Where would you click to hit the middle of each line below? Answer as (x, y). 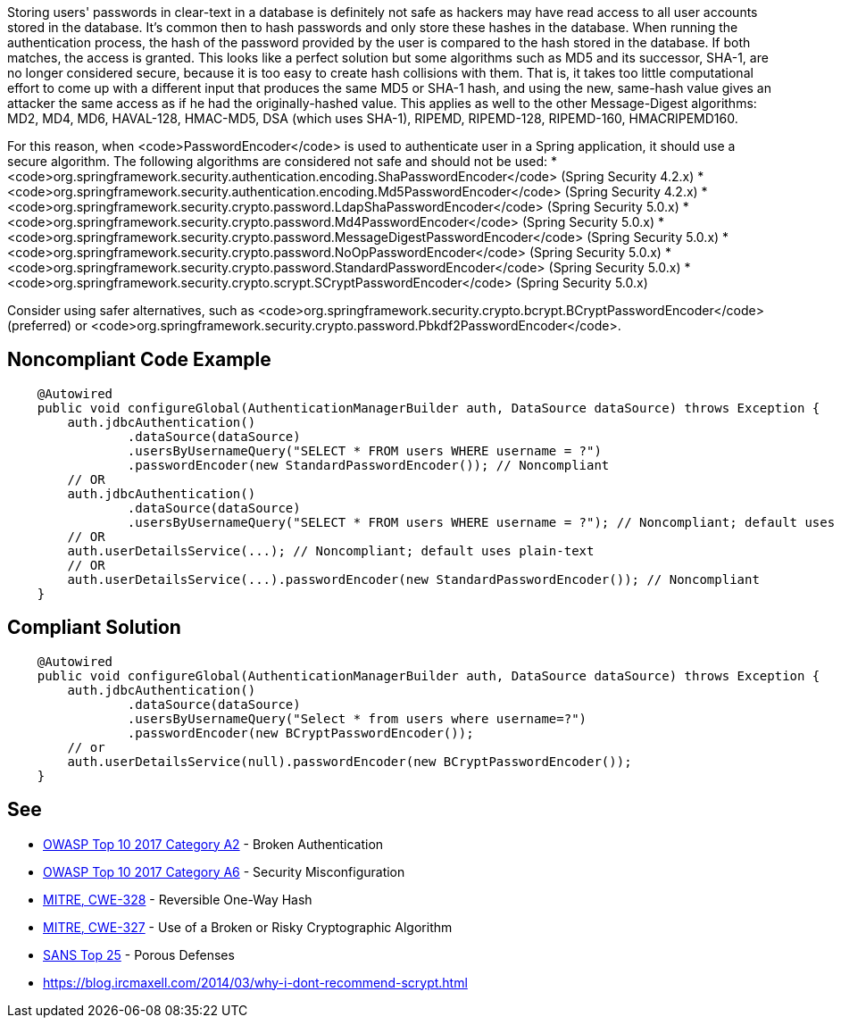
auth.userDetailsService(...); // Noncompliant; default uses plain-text (331, 550)
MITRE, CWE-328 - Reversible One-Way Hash (178, 899)
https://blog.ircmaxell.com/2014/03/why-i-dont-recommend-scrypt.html (255, 982)
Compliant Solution (94, 628)
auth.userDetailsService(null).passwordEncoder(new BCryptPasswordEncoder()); (350, 761)
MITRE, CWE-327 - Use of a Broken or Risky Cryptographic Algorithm (248, 927)
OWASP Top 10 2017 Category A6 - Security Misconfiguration (224, 871)
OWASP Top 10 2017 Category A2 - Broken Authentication (213, 844)
